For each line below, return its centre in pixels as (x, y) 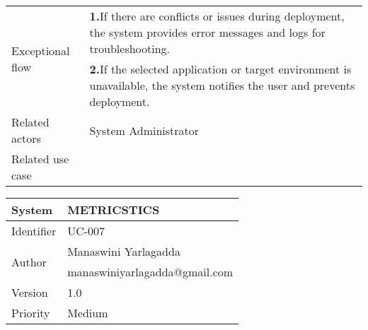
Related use (40, 159)
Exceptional (41, 51)
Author (29, 261)
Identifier (34, 231)
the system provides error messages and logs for (207, 32)
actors (26, 138)
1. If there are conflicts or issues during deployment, (217, 16)
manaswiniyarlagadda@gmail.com (150, 272)
